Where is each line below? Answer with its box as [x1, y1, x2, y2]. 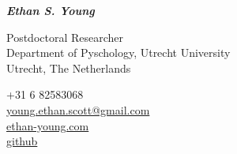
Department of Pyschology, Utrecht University [6, 44, 231, 61]
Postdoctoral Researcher [6, 28, 124, 45]
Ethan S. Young [6, 2, 95, 18]
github [6, 133, 38, 149]
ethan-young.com [6, 117, 89, 133]
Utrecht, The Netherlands [6, 59, 131, 76]
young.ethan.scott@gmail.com [6, 101, 150, 118]
